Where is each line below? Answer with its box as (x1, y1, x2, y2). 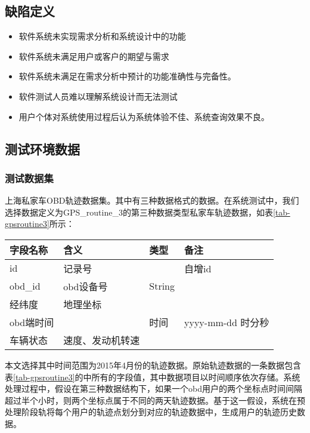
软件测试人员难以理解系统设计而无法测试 (18, 90, 178, 102)
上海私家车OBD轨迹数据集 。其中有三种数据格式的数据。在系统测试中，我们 (5, 194, 299, 207)
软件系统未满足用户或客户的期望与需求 (18, 50, 169, 62)
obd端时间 (10, 315, 54, 329)
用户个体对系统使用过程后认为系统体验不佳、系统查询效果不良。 (18, 110, 269, 122)
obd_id (10, 279, 41, 293)
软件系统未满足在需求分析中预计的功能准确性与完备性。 (18, 70, 236, 82)
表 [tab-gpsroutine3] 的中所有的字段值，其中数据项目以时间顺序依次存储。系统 (5, 370, 300, 383)
